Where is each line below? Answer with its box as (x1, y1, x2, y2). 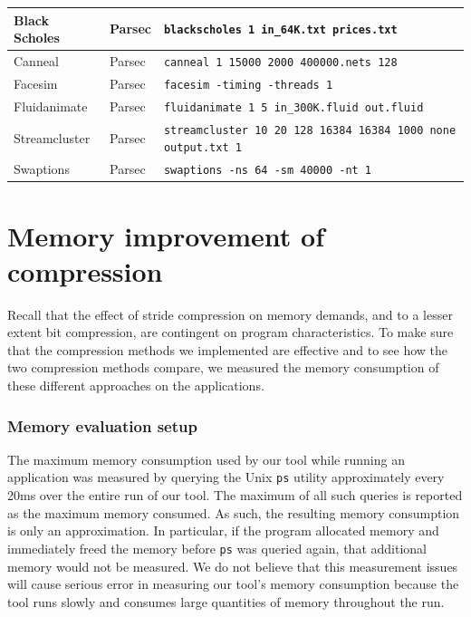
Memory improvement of (7, 217, 324, 254)
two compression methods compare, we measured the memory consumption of (7, 358, 439, 377)
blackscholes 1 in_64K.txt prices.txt (163, 24, 398, 37)
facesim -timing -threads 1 (163, 78, 333, 92)
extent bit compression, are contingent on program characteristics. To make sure (7, 323, 454, 342)
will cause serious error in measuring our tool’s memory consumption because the (7, 574, 459, 593)
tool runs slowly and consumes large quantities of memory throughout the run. (7, 592, 445, 611)
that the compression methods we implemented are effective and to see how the (7, 340, 448, 359)
